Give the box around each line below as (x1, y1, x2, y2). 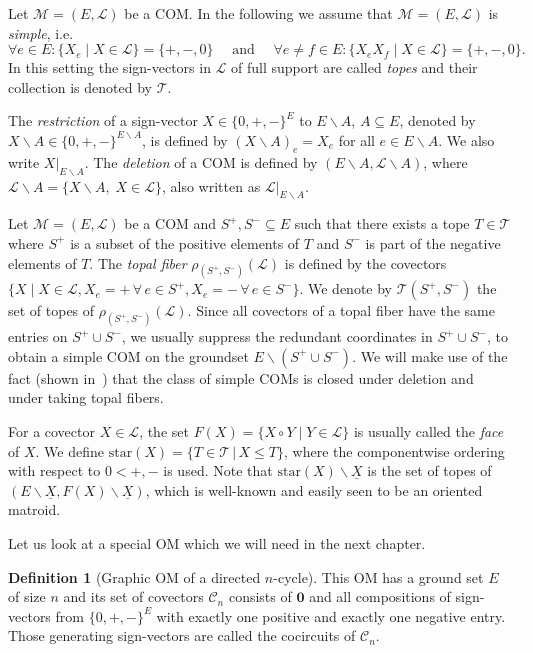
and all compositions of (309, 586, 451, 607)
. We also (438, 129, 495, 150)
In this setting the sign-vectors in (8, 57, 211, 78)
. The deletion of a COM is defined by (84, 151, 318, 172)
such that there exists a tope (294, 213, 470, 234)
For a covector (8, 421, 95, 442)
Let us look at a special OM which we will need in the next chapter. (8, 533, 426, 554)
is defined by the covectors (284, 252, 447, 273)
